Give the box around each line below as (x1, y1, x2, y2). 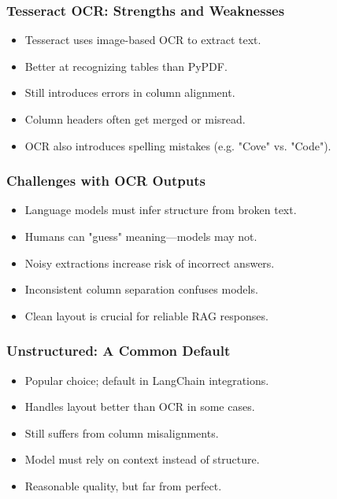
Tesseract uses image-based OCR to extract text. (24, 31, 261, 48)
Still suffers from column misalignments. (24, 424, 219, 441)
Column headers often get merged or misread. (24, 111, 246, 127)
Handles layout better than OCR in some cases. (24, 398, 255, 415)
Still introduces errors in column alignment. (24, 84, 235, 101)
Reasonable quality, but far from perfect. (24, 477, 222, 493)
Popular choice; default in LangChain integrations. (24, 371, 269, 388)
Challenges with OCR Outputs (6, 171, 206, 190)
